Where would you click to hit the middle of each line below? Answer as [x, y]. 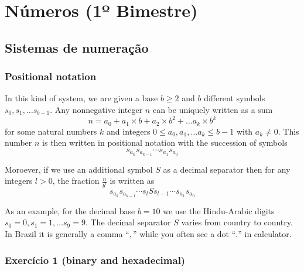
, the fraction [76, 181]
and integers [129, 131]
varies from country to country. [237, 222]
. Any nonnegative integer [96, 109]
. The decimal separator [128, 222]
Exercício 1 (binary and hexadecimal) [95, 260]
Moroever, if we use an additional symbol [79, 169]
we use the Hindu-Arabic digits [219, 210]
